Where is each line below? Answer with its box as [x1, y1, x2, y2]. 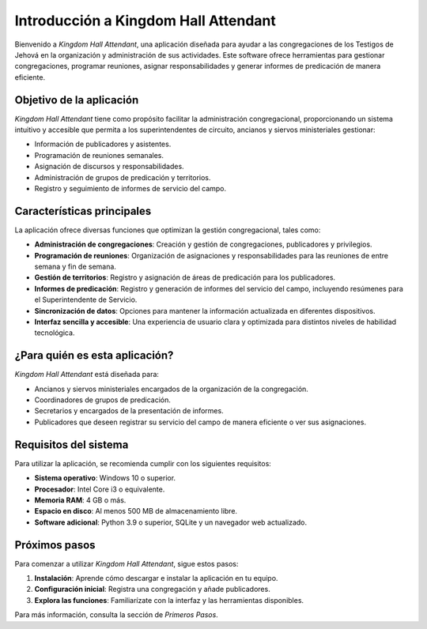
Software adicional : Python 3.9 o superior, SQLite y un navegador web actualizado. [34, 518, 308, 527]
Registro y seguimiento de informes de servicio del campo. [34, 183, 227, 193]
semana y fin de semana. [34, 262, 116, 272]
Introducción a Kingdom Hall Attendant [14, 12, 276, 29]
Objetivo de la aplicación [14, 93, 139, 107]
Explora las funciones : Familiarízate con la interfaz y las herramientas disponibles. [34, 595, 304, 605]
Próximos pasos [14, 538, 96, 552]
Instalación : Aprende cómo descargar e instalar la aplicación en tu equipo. [34, 574, 278, 583]
